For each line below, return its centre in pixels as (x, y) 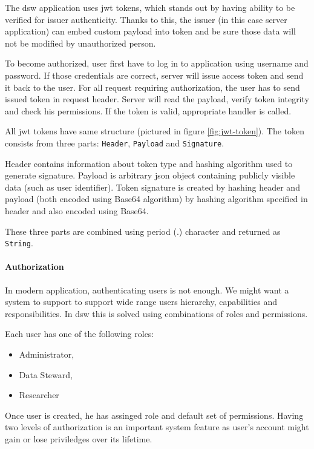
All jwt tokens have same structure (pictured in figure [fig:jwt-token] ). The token (155, 131)
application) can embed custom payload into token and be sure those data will (150, 31)
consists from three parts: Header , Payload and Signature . (115, 143)
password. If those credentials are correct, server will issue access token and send (154, 75)
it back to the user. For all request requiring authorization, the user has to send (152, 87)
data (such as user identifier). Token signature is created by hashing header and (152, 187)
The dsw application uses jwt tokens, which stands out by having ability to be (150, 7)
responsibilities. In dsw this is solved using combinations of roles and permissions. (156, 313)
